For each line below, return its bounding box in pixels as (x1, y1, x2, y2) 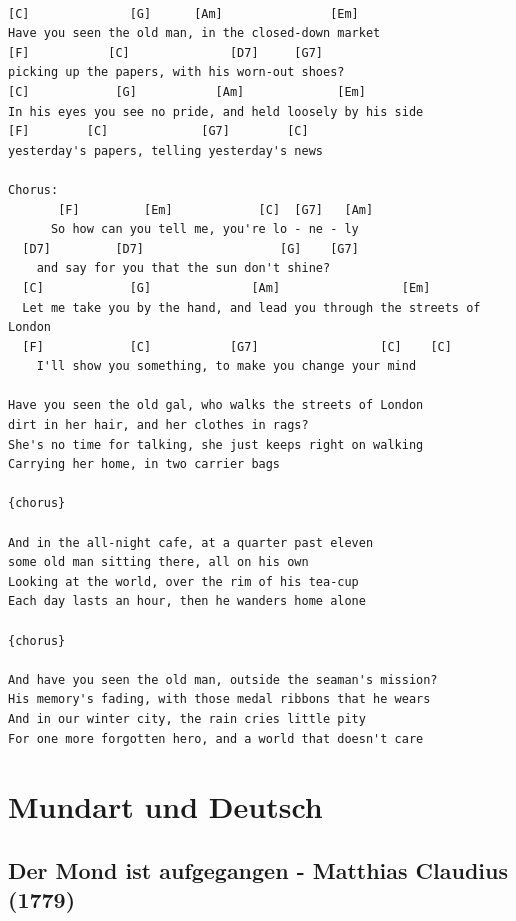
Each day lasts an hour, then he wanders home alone (8, 594, 366, 609)
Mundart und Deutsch (8, 786, 323, 827)
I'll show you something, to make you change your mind (36, 359, 417, 374)
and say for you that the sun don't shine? (36, 261, 331, 276)
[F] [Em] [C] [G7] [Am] (58, 202, 374, 217)
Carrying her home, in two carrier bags (8, 457, 281, 472)
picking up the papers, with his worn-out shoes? (8, 65, 345, 80)
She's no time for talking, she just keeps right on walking (8, 437, 424, 452)
